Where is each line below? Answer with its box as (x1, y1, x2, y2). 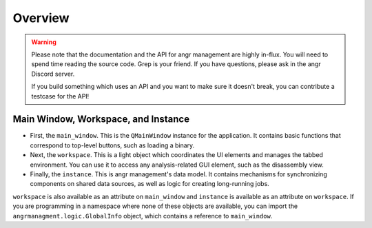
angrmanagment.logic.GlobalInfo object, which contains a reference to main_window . (12, 211, 273, 220)
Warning (31, 38, 56, 46)
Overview (12, 10, 70, 25)
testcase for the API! (31, 92, 90, 100)
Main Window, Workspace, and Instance (12, 114, 189, 125)
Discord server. (31, 70, 75, 78)
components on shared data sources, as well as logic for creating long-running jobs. (30, 180, 270, 188)
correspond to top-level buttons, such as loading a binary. (30, 141, 195, 149)
